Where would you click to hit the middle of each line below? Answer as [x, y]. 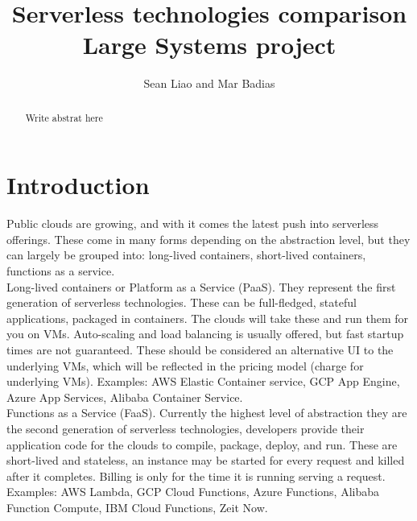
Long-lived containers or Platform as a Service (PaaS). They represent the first [201, 286]
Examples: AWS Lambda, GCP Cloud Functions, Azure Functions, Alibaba [193, 492]
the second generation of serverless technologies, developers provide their [186, 429]
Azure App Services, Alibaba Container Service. [125, 397]
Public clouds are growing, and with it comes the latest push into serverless [193, 223]
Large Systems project [209, 45]
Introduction [78, 185]
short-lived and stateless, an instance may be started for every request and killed [206, 460]
